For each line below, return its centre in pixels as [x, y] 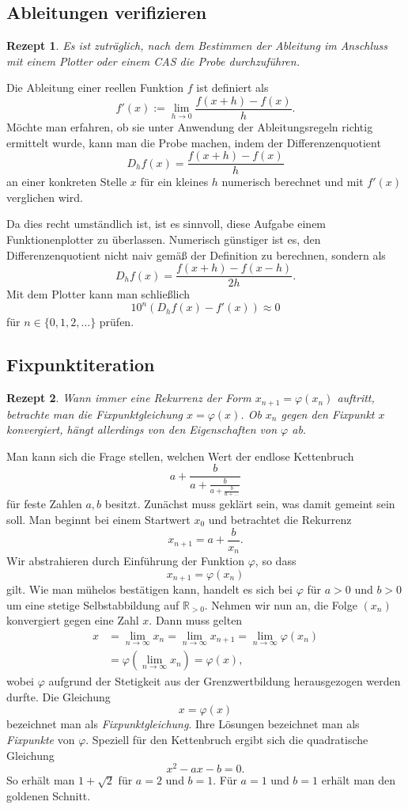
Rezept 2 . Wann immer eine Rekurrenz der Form [129, 398]
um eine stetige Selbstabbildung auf [93, 604]
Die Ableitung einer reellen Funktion [95, 87]
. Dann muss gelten [196, 620]
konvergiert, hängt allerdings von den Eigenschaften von [142, 429]
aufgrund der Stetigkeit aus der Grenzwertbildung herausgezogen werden [225, 681]
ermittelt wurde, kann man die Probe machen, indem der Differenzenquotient [194, 142]
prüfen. [117, 322]
